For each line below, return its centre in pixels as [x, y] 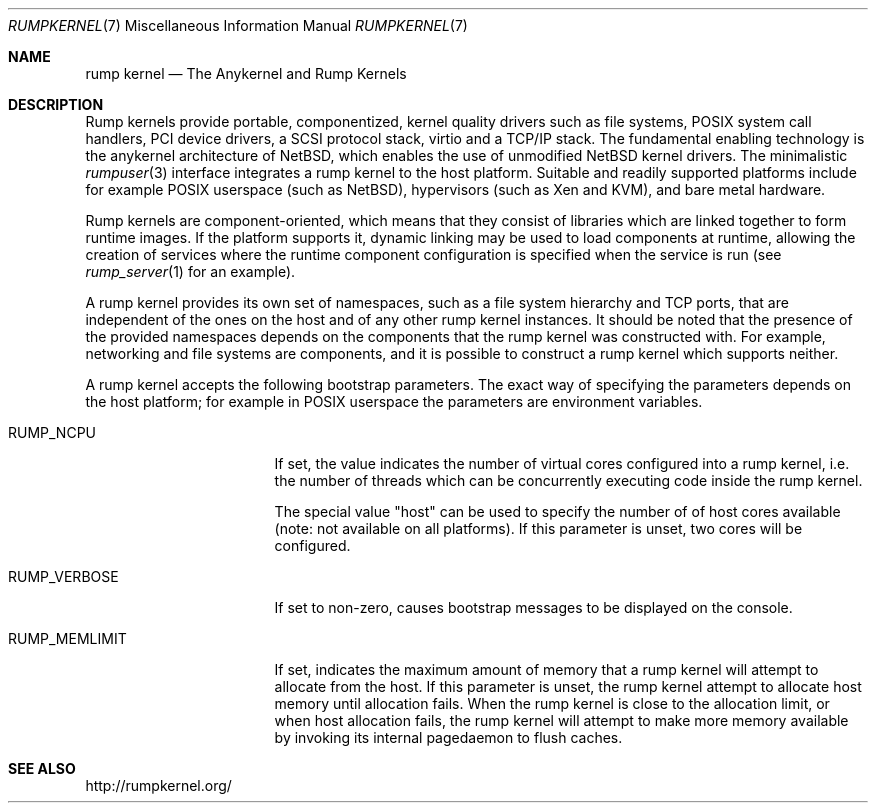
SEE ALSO [42, 768]
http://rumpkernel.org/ [158, 785]
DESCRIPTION [56, 104]
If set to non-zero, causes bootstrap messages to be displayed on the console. [533, 607]
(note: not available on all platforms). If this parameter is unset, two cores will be [538, 528]
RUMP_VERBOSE [63, 576]
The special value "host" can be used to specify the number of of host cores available [557, 511]
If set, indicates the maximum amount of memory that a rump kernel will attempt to [546, 669]
